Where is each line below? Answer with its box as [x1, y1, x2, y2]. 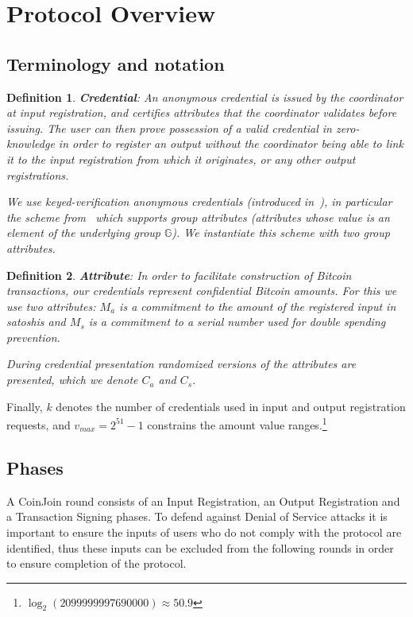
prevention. [6, 328, 60, 345]
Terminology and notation [6, 51, 225, 76]
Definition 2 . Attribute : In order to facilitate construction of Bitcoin [6, 266, 352, 283]
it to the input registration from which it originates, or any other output [6, 150, 356, 167]
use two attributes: [6, 297, 96, 314]
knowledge [6, 135, 55, 152]
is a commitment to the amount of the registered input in [119, 297, 396, 314]
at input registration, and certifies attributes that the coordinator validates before [6, 104, 397, 121]
